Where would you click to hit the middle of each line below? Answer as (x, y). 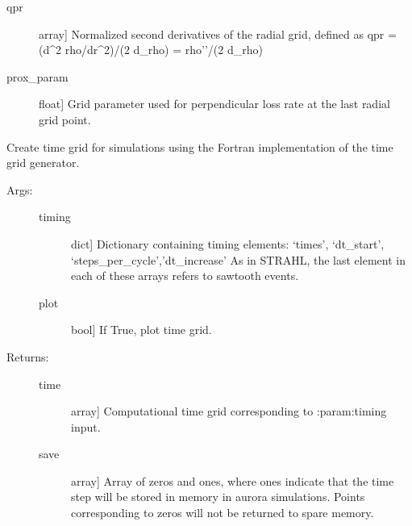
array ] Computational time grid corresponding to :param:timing (229, 411)
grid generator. (43, 163)
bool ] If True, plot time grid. (141, 330)
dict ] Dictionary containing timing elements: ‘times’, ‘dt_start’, (228, 243)
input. (86, 426)
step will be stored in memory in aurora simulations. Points (218, 497)
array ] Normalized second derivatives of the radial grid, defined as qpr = (218, 33)
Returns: (28, 356)
